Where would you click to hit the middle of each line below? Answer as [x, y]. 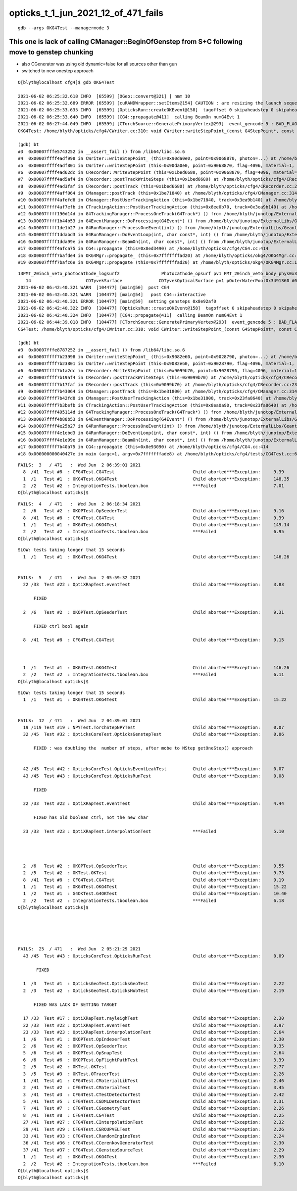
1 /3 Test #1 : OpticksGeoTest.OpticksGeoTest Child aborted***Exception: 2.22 [153, 984]
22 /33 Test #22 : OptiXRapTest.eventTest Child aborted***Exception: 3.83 [153, 585]
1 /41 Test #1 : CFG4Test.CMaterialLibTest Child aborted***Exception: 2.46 [153, 1081]
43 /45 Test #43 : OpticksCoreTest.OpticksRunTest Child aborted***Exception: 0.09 [153, 956]
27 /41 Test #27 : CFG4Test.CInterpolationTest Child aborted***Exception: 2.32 [153, 1122]
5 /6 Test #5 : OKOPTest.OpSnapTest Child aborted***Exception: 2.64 [153, 1053]
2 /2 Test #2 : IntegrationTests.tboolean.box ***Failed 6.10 [153, 1164]
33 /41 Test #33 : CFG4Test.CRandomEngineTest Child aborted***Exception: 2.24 [153, 1136]
